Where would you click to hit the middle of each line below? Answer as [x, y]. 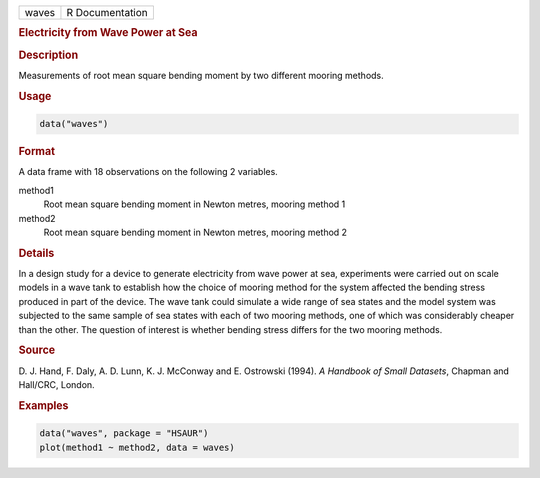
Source [37, 350]
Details [36, 253]
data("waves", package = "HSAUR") [124, 433]
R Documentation [107, 12]
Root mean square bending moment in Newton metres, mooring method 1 [194, 204]
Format [36, 152]
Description [48, 55]
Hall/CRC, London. [56, 385]
